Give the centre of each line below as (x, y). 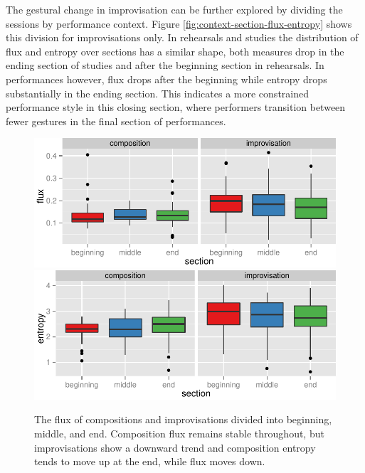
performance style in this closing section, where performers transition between (176, 107)
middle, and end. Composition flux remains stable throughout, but (179, 433)
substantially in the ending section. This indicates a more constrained (157, 93)
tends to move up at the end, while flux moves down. (150, 461)
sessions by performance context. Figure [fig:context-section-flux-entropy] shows (179, 23)
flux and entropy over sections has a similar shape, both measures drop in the (175, 51)
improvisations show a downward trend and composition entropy (175, 447)
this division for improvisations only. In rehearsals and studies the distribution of (182, 37)
